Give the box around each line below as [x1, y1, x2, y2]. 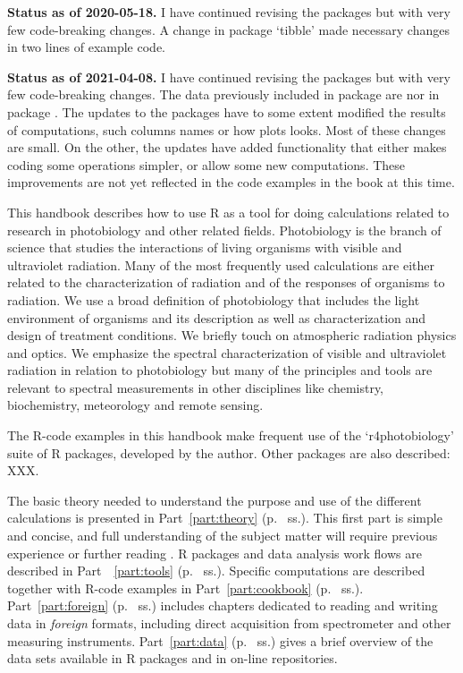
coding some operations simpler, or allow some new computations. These [7, 155, 406, 174]
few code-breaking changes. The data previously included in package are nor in [7, 85, 440, 104]
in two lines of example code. [7, 38, 166, 56]
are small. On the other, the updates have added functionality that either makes [7, 138, 447, 157]
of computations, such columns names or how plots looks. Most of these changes [7, 120, 446, 139]
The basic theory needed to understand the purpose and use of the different [7, 490, 422, 509]
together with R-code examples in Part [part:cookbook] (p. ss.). [7, 578, 364, 597]
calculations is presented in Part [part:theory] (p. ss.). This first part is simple [7, 508, 442, 527]
